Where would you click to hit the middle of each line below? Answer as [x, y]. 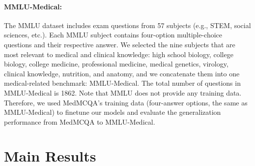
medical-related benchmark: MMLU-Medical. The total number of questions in [122, 83]
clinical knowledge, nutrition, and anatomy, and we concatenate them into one [122, 73]
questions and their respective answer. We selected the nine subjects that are [120, 44]
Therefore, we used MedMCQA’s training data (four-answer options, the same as [126, 102]
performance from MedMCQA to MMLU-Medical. [80, 121]
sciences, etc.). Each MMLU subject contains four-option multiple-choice [113, 35]
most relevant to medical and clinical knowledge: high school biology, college [119, 54]
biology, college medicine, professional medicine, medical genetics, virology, [116, 64]
